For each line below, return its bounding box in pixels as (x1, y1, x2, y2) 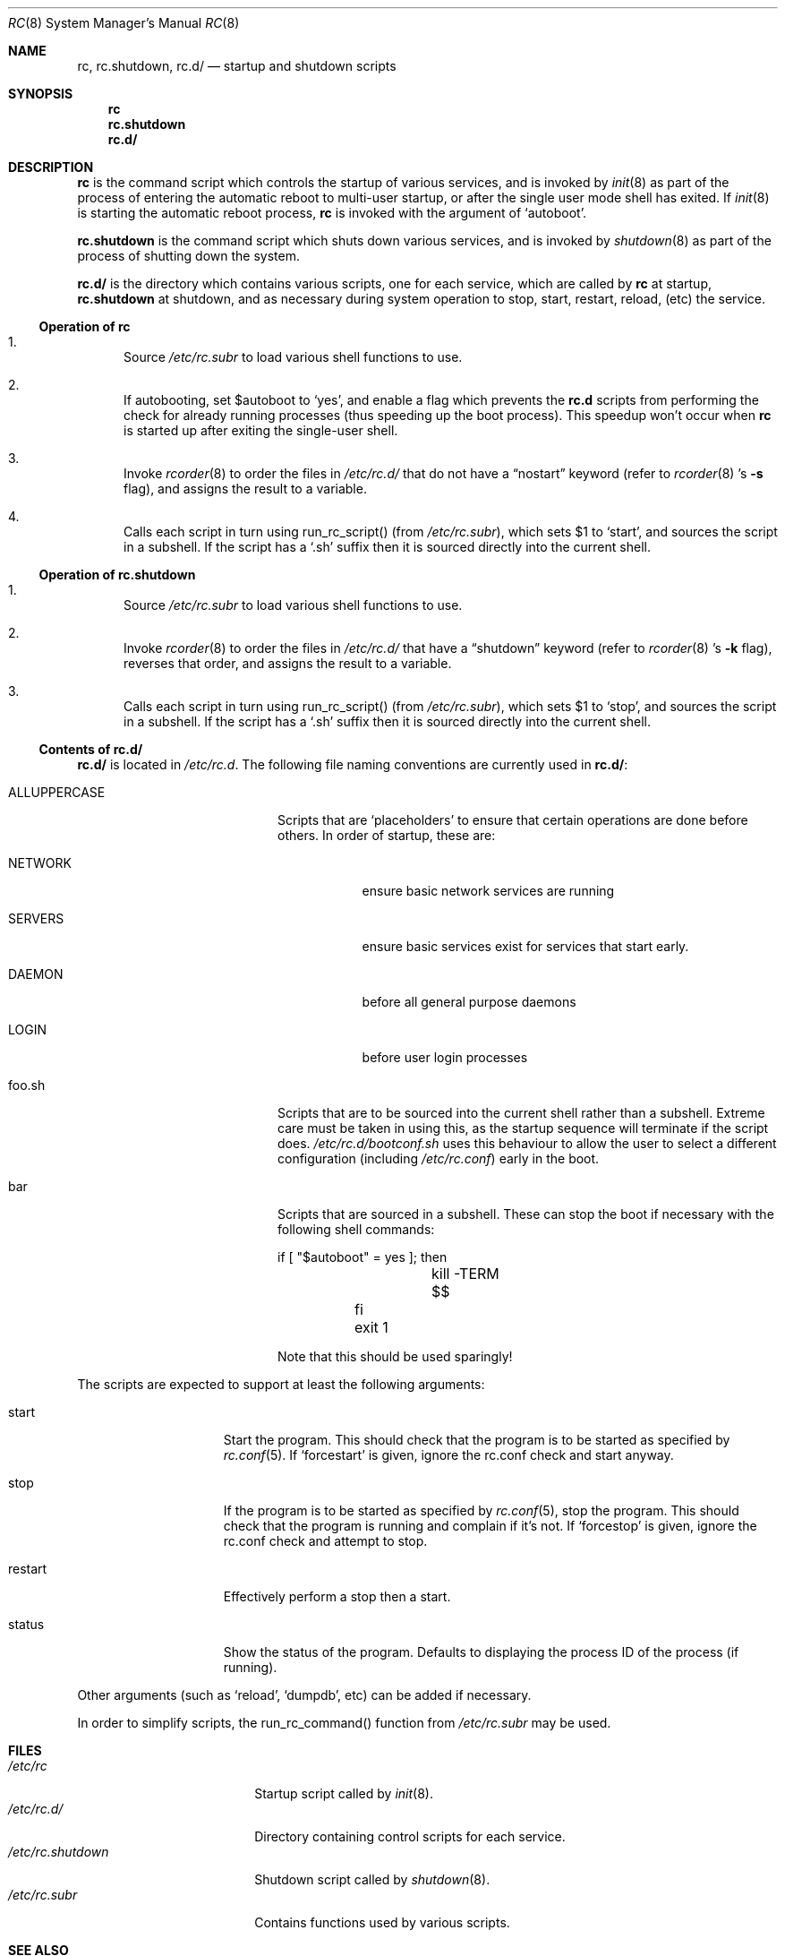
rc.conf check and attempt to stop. (223, 1533, 428, 1548)
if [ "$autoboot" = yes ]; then (277, 1249, 448, 1265)
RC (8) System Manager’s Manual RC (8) (8, 15, 240, 30)
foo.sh (8, 1077, 46, 1093)
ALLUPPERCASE (8, 785, 106, 800)
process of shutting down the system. (77, 248, 300, 263)
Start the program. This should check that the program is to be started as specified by (223, 1432, 730, 1447)
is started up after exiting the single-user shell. (124, 423, 398, 438)
